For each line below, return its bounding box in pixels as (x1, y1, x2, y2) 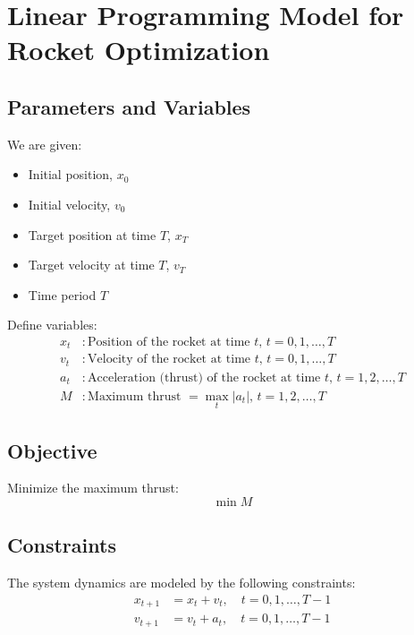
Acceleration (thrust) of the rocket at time (88, 371, 321, 384)
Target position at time (28, 225, 156, 244)
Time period (28, 285, 97, 304)
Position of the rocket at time (88, 335, 250, 348)
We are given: (7, 134, 82, 153)
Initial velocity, (28, 194, 111, 213)
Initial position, (28, 165, 114, 184)
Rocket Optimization (7, 31, 270, 68)
